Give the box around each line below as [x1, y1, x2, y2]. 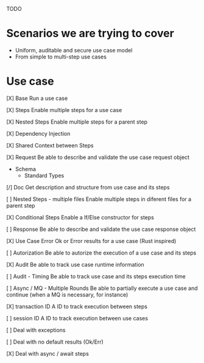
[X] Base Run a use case [6, 94, 68, 102]
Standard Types [24, 172, 65, 179]
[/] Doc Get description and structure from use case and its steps [6, 183, 170, 191]
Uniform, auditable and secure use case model [15, 46, 133, 54]
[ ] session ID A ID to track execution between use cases [6, 314, 148, 322]
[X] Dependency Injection [6, 130, 71, 137]
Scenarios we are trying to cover [6, 27, 175, 40]
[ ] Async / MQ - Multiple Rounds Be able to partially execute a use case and [6, 284, 198, 292]
